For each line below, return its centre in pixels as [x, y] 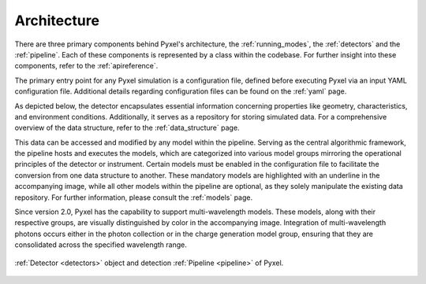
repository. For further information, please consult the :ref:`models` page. [134, 197]
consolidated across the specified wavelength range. [101, 245]
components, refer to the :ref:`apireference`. [86, 66]
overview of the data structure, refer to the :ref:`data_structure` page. [127, 128]
